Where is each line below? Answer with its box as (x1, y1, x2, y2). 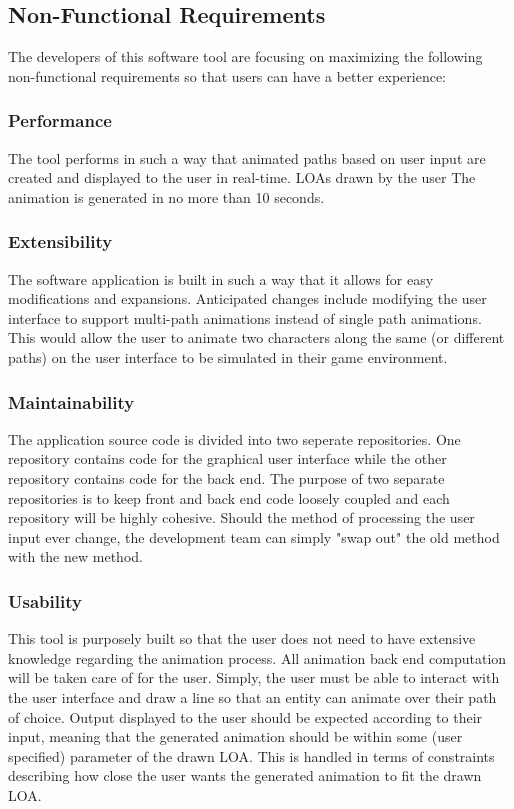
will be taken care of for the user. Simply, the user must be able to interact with (8, 667, 500, 688)
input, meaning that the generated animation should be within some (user (8, 726, 463, 747)
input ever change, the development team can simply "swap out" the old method (8, 526, 500, 547)
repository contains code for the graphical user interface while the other (8, 448, 447, 469)
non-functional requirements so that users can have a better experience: (8, 65, 446, 86)
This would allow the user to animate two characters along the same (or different (8, 327, 505, 348)
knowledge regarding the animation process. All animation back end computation (8, 647, 507, 668)
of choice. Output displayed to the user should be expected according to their (8, 706, 483, 727)
